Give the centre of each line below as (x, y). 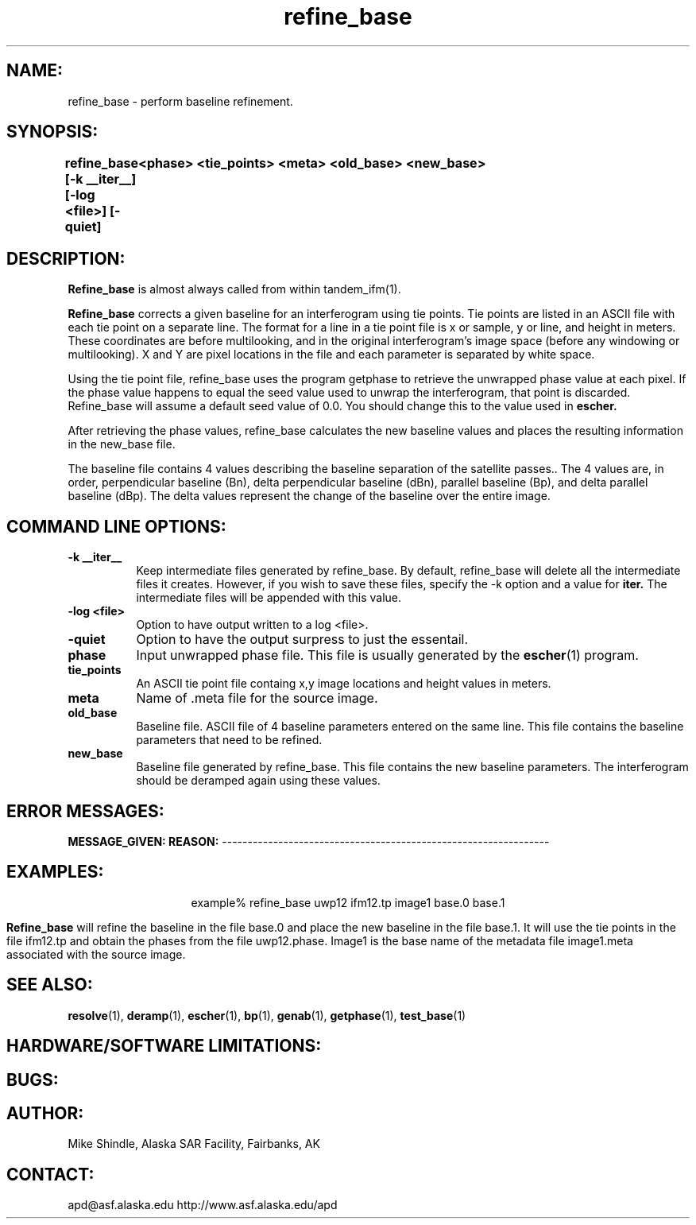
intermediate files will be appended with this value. (269, 598)
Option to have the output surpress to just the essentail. (302, 640)
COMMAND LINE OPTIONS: (116, 526)
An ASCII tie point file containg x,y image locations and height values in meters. (344, 684)
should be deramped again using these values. (258, 781)
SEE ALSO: (50, 985)
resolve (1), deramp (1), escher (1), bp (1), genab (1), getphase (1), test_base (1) (267, 1015)
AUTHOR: (45, 1113)
